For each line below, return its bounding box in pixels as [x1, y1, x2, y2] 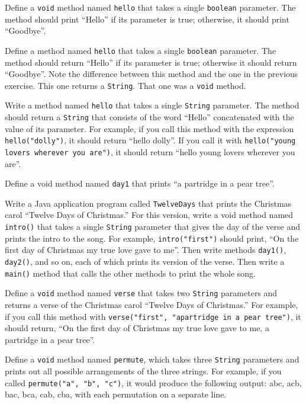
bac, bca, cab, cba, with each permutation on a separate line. [5, 388, 227, 400]
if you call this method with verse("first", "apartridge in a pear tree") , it [5, 310, 301, 322]
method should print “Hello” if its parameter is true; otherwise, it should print [5, 12, 289, 25]
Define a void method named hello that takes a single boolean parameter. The [5, 1, 296, 13]
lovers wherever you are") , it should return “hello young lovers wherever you [5, 145, 295, 158]
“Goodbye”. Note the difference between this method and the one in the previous [5, 68, 298, 80]
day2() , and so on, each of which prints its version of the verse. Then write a [5, 255, 285, 268]
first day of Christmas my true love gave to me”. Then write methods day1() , [5, 243, 286, 256]
